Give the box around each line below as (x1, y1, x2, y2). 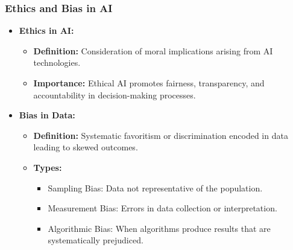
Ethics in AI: (19, 24, 74, 37)
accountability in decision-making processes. (33, 88, 196, 101)
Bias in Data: (19, 109, 75, 121)
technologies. (33, 56, 81, 69)
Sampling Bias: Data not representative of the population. (48, 181, 263, 194)
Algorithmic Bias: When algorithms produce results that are (48, 222, 271, 234)
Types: (33, 161, 62, 173)
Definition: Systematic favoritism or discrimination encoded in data (33, 129, 288, 141)
